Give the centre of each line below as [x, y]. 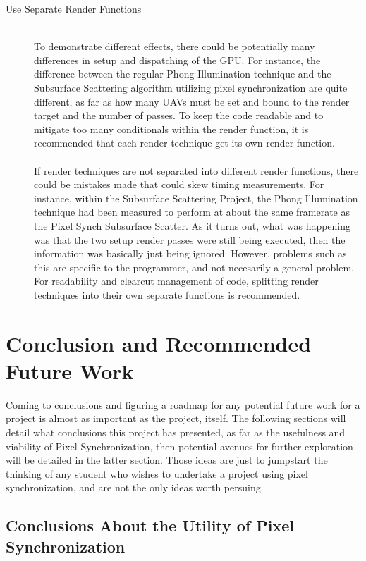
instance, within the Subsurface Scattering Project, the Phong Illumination [196, 198]
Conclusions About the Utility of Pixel [150, 525]
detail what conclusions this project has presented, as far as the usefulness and [176, 432]
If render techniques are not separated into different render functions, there [196, 170]
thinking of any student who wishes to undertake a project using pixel [157, 473]
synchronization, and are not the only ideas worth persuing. [135, 487]
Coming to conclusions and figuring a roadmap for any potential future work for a [183, 404]
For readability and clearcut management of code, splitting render [176, 281]
